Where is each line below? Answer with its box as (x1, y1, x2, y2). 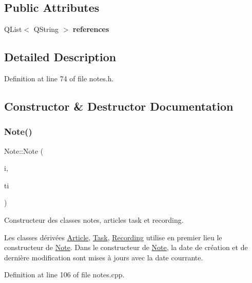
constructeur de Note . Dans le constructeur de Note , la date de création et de (4, 242, 248, 253)
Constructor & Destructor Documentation (4, 98, 234, 114)
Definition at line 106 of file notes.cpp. (4, 269, 125, 280)
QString (33, 24, 59, 34)
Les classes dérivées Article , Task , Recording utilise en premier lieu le (4, 232, 222, 242)
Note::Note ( (4, 145, 44, 156)
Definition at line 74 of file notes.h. (4, 73, 114, 83)
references (73, 24, 109, 34)
